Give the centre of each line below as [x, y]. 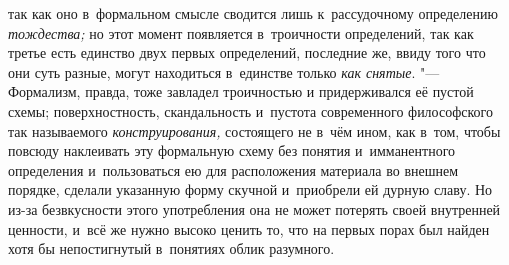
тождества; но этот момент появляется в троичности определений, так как [241, 32]
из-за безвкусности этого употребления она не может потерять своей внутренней [254, 208]
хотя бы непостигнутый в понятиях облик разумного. [171, 248]
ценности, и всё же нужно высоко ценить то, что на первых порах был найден [249, 228]
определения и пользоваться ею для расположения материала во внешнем [233, 169]
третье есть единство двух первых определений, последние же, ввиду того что [247, 52]
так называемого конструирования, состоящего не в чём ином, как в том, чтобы [254, 130]
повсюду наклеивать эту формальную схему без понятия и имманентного [232, 150]
